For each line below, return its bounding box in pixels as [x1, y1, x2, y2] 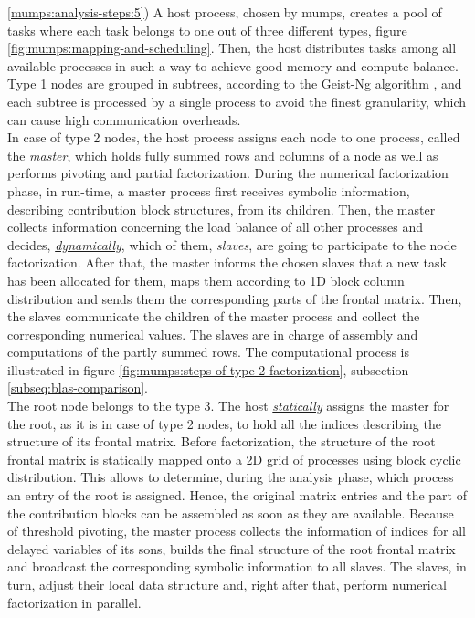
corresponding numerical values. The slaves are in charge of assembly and [7, 324, 418, 343]
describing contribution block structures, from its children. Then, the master [7, 199, 436, 218]
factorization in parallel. [7, 592, 142, 612]
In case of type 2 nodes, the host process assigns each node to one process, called [7, 128, 460, 147]
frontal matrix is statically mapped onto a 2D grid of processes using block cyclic [7, 449, 461, 468]
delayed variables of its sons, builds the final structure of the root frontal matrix [7, 539, 456, 558]
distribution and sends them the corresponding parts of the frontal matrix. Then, [7, 288, 462, 308]
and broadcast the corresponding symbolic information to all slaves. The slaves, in [7, 557, 467, 576]
